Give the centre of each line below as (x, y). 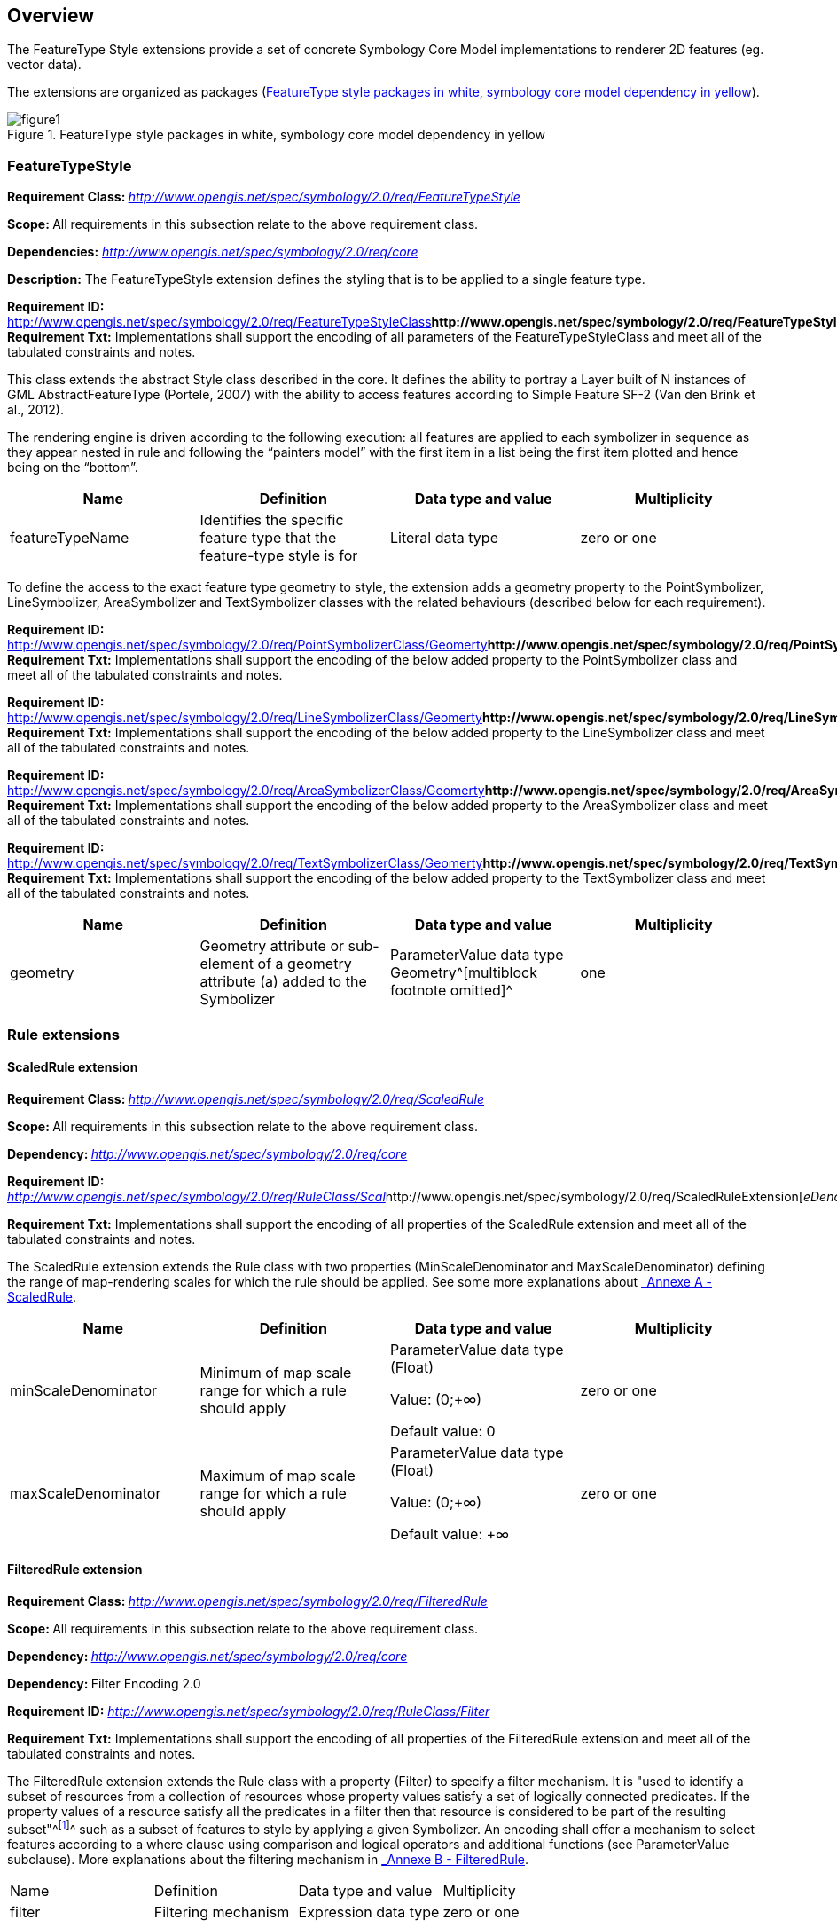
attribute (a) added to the (283, 982)
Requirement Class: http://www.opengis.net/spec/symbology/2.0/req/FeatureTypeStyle (264, 197)
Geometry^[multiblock (464, 973)
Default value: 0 (443, 1431)
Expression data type (369, 1912)
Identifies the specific (272, 520)
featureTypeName (70, 538)
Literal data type (444, 538)
